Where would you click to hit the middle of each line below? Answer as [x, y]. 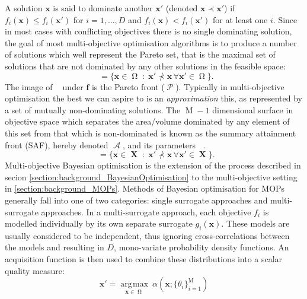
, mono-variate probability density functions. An [202, 247]
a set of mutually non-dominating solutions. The [93, 109]
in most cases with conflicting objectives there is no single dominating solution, [148, 31]
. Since [285, 19]
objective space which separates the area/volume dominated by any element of [147, 121]
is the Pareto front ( [128, 86]
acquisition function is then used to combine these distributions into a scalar [144, 259]
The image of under [44, 86]
